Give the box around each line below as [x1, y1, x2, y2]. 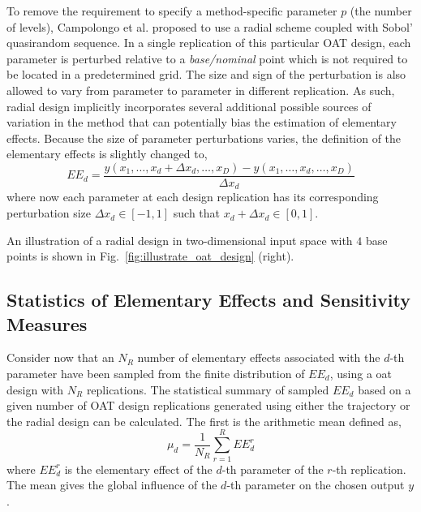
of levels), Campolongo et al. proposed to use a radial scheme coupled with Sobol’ [6, 18, 413, 35]
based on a [358, 381, 411, 398]
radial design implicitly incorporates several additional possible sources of [6, 97, 372, 114]
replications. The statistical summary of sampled [86, 381, 329, 398]
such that [173, 204, 221, 222]
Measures [6, 311, 88, 336]
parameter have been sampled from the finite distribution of [6, 365, 305, 382]
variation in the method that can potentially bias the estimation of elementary [6, 114, 397, 131]
